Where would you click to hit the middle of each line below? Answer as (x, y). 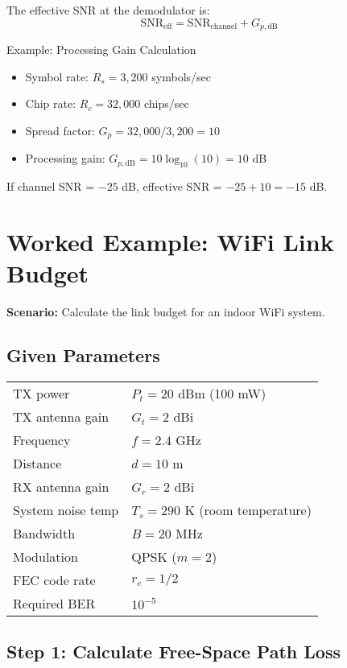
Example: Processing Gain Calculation (101, 49)
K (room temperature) (248, 509)
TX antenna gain (61, 416)
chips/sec (166, 103)
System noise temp (66, 509)
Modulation (45, 556)
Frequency (42, 439)
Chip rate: (51, 103)
